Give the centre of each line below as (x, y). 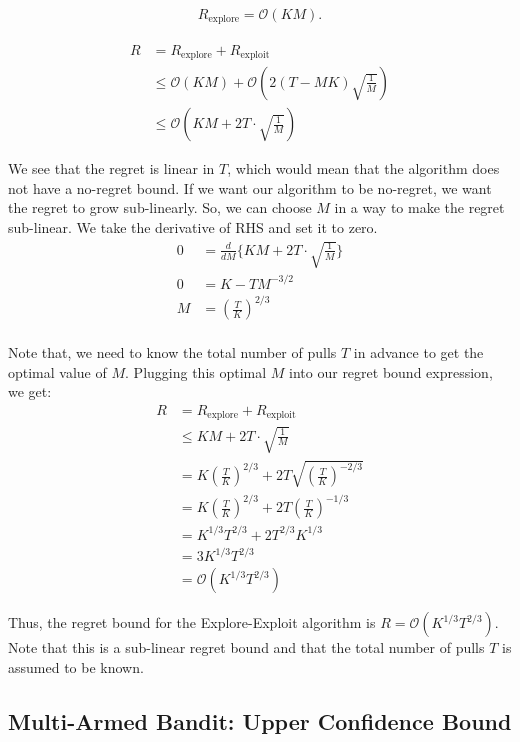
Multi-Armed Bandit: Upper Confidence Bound (260, 720)
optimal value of (57, 371)
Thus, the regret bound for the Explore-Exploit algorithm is (192, 622)
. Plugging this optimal (196, 371)
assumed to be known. (76, 666)
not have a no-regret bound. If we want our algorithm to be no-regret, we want (250, 187)
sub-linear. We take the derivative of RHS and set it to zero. (193, 226)
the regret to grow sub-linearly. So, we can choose (160, 207)
